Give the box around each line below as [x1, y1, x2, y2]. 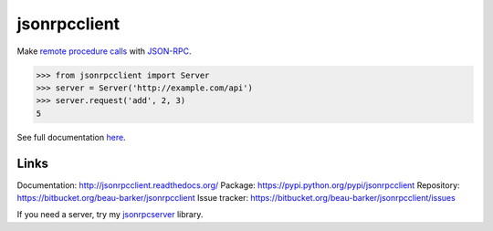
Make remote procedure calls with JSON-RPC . [16, 46, 192, 57]
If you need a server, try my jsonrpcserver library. [16, 209, 204, 220]
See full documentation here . [16, 131, 127, 142]
